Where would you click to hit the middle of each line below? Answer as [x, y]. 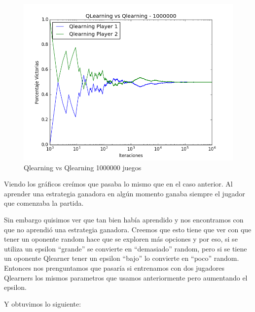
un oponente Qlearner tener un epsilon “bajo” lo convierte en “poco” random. [122, 258]
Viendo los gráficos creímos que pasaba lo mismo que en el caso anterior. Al [118, 184]
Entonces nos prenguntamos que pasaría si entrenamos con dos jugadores [114, 267]
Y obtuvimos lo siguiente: [43, 303]
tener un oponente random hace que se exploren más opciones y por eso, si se [121, 239]
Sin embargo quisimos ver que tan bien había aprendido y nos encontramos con [124, 219]
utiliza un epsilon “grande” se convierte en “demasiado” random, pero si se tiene [126, 248]
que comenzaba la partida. [44, 203]
